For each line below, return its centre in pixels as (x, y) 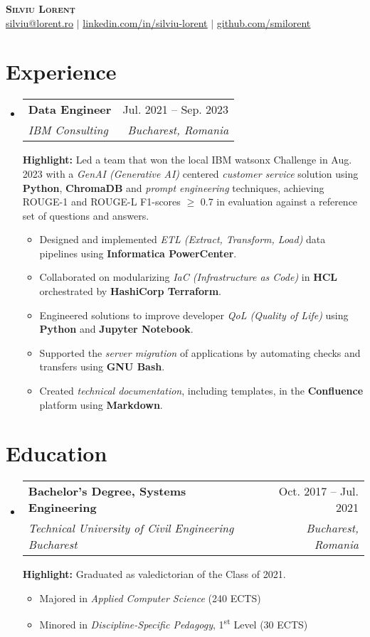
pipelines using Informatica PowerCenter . (138, 253)
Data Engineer (70, 109)
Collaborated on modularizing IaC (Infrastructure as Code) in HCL (189, 277)
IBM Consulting (68, 130)
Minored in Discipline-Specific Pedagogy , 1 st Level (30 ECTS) (174, 623)
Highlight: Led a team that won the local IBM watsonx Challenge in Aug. (187, 160)
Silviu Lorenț (41, 9)
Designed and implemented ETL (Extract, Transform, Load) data (183, 239)
